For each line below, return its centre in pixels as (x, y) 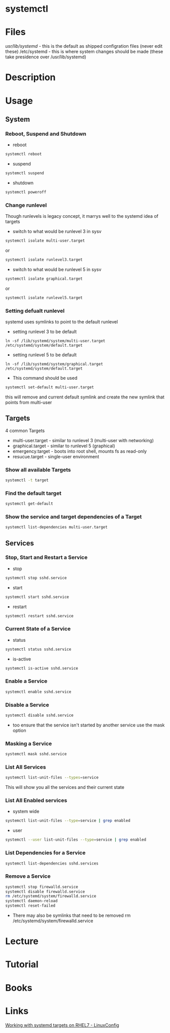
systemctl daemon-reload (31, 901)
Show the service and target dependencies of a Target (74, 517)
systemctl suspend (25, 173)
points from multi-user (29, 402)
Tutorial (22, 964)
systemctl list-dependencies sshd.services (52, 863)
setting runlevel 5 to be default (45, 355)
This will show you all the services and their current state (65, 787)
